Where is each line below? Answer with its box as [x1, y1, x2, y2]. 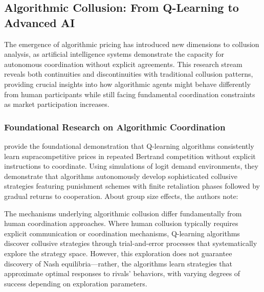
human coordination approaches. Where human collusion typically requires [4, 218, 238, 229]
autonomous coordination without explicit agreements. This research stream [4, 58, 243, 69]
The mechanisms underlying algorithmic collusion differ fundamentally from [4, 208, 242, 218]
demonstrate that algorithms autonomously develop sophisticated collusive [4, 170, 237, 181]
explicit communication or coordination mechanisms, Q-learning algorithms [4, 228, 240, 238]
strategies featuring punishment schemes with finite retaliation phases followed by [4, 181, 260, 191]
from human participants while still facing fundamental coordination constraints [4, 88, 255, 99]
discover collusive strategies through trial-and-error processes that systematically [4, 238, 257, 249]
